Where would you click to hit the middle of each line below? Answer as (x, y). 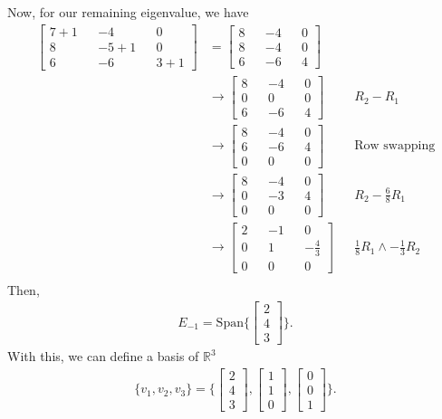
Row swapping (395, 146)
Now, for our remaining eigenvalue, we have (128, 12)
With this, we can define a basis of (103, 356)
